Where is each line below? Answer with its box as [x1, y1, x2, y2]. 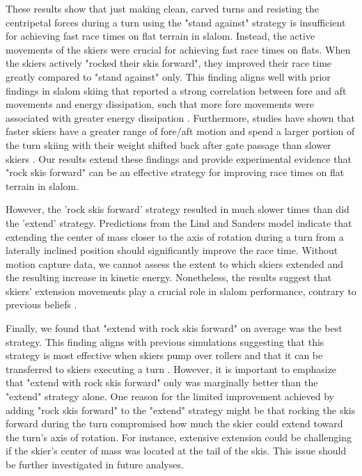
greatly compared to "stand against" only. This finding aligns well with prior [6, 69, 331, 84]
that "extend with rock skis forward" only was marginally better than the [6, 375, 318, 390]
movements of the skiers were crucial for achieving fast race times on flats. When [6, 42, 351, 56]
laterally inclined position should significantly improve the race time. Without [6, 243, 338, 257]
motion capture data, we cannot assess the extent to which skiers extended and [6, 256, 344, 271]
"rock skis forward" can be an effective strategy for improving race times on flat [6, 165, 345, 180]
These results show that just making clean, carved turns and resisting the [6, 1, 319, 15]
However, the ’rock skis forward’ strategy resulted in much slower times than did [6, 202, 349, 216]
